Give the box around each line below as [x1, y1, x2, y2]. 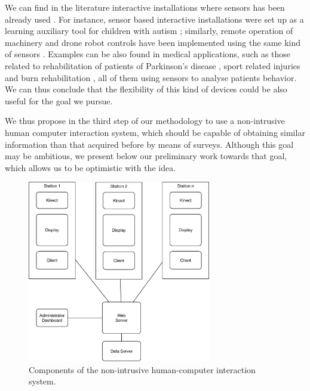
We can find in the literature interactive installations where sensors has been [5, 1, 285, 13]
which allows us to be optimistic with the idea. [5, 161, 176, 173]
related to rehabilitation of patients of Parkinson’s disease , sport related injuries [5, 59, 300, 72]
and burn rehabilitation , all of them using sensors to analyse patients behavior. [5, 71, 297, 83]
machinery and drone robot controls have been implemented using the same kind [5, 36, 301, 48]
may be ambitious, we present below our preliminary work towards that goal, [5, 150, 287, 162]
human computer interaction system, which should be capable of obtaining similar [5, 126, 305, 138]
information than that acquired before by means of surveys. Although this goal [5, 138, 294, 150]
